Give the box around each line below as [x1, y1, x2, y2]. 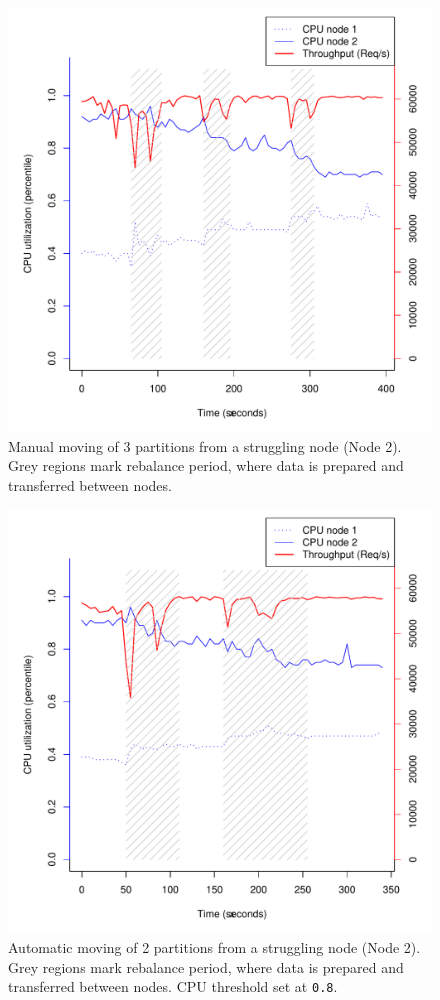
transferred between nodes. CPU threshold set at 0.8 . [8, 976, 338, 997]
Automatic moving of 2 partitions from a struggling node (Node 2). [8, 936, 421, 957]
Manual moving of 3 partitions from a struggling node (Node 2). [8, 435, 402, 456]
